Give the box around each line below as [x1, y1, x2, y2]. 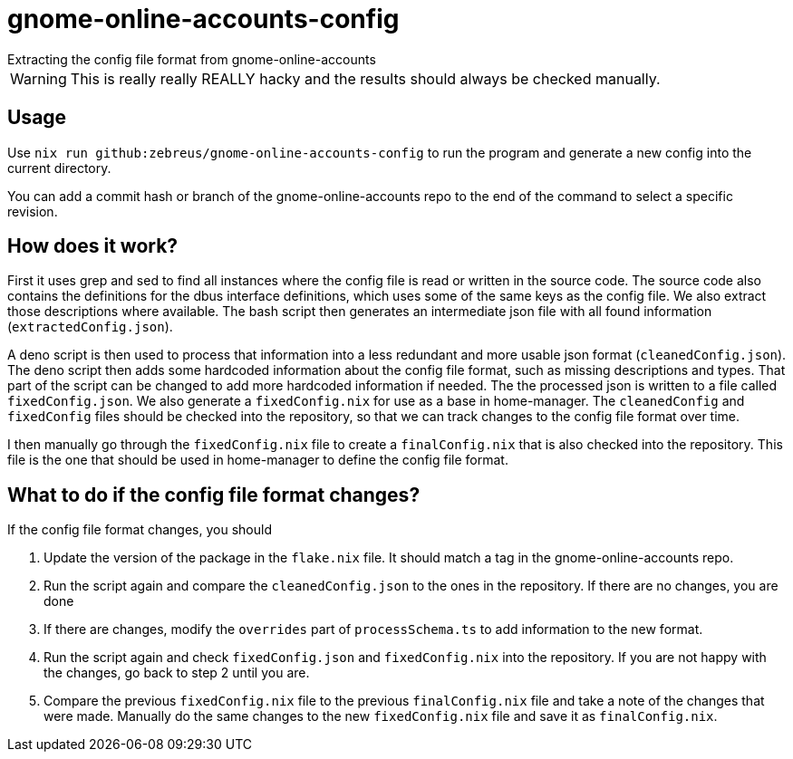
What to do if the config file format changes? [7, 483, 421, 506]
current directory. [7, 159, 111, 176]
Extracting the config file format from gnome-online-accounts [7, 51, 376, 67]
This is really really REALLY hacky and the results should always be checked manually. [70, 69, 661, 88]
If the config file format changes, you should [7, 522, 272, 538]
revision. [7, 203, 58, 219]
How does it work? [7, 235, 179, 258]
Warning [10, 69, 67, 88]
